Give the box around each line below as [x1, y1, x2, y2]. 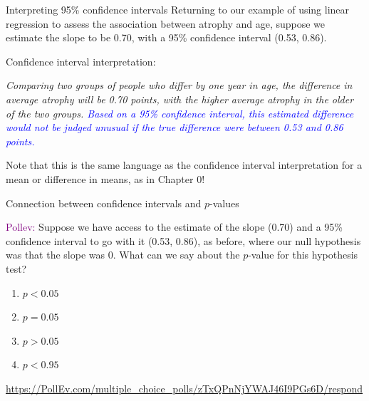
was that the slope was [6, 247, 105, 262]
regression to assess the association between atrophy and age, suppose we [6, 16, 326, 31]
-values [209, 195, 239, 210]
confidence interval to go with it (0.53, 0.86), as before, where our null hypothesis [6, 233, 361, 248]
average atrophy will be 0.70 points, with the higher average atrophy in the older [6, 91, 354, 106]
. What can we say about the [113, 247, 240, 262]
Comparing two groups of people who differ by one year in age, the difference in [6, 78, 353, 93]
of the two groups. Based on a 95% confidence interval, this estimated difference [6, 105, 354, 120]
